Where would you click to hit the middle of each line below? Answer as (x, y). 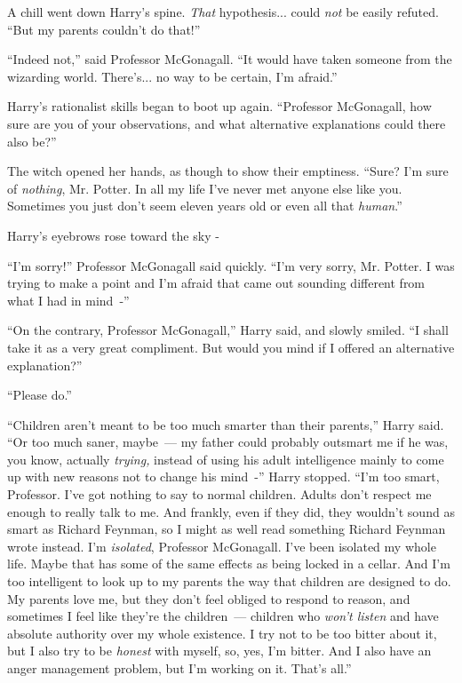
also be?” (32, 141)
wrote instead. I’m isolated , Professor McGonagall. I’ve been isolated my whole (222, 546)
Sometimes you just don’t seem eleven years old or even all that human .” (205, 206)
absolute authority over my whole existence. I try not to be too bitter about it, (222, 633)
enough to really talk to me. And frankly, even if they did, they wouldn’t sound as (231, 511)
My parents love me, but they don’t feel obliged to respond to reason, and (209, 598)
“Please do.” (40, 395)
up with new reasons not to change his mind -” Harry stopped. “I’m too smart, (223, 477)
